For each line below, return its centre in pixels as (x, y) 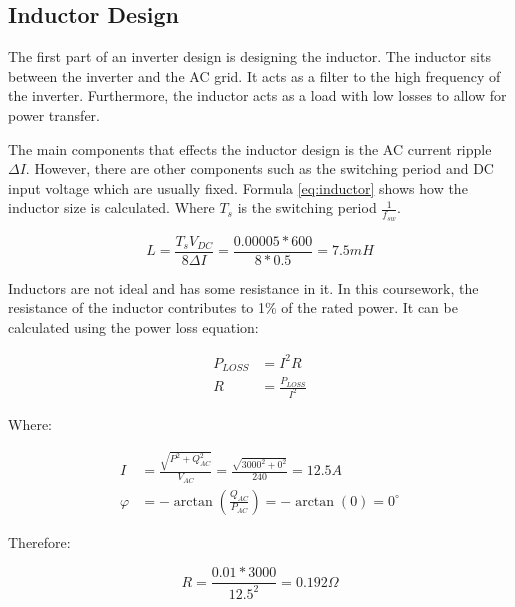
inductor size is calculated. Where (111, 207)
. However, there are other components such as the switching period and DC (259, 168)
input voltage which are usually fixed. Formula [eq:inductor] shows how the (238, 187)
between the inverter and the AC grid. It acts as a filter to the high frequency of (254, 75)
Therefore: (39, 541)
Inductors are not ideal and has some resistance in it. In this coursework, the (243, 287)
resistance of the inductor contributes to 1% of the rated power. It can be (233, 307)
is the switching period (307, 207)
